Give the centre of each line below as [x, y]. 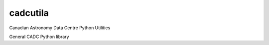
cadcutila [29, 13]
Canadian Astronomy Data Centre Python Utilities [60, 28]
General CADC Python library [39, 37]
